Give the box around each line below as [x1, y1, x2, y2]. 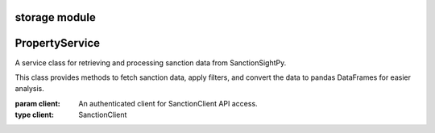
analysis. [14, 84, 44, 94]
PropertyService [14, 36, 101, 50]
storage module [14, 10, 96, 24]
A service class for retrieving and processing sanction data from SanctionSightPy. [14, 57, 287, 68]
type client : [14, 110, 55, 120]
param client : [14, 98, 60, 108]
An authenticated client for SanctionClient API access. [78, 98, 258, 108]
